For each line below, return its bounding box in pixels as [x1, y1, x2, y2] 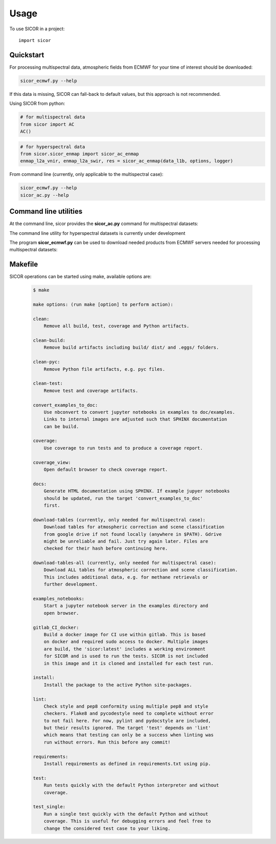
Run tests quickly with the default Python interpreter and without [43, 782, 219, 788]
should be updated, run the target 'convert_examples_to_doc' [43, 495, 203, 501]
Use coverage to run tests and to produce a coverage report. [43, 445, 203, 451]
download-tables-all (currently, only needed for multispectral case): [33, 560, 217, 566]
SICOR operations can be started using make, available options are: [9, 273, 152, 279]
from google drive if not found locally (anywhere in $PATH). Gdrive [43, 531, 222, 537]
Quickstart [9, 50, 44, 59]
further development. [43, 581, 98, 587]
